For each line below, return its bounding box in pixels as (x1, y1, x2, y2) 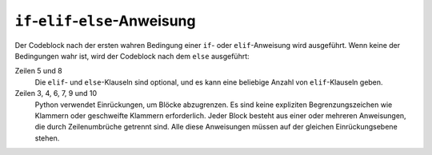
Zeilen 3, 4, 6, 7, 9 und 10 (14, 89, 98, 98)
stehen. (34, 133, 60, 143)
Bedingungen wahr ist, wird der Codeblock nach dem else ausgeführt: (14, 51, 250, 61)
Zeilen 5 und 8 (14, 66, 63, 76)
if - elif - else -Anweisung (14, 12, 196, 30)
